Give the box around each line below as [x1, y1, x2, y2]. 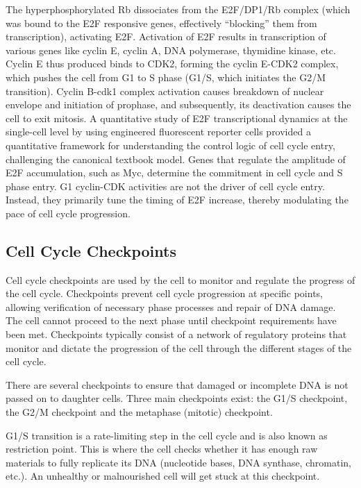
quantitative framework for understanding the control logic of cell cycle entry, [6, 137, 335, 152]
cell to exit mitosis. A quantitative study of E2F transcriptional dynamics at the [6, 110, 348, 125]
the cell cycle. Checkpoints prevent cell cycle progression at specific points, [6, 286, 324, 301]
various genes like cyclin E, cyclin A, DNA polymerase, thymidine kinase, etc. [6, 42, 336, 57]
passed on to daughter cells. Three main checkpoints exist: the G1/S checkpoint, [6, 391, 348, 405]
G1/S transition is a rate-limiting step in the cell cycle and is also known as [6, 428, 328, 442]
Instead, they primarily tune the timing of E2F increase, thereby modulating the [6, 192, 349, 207]
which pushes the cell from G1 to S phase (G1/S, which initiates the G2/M [6, 69, 326, 84]
